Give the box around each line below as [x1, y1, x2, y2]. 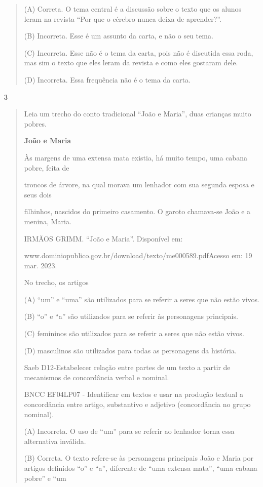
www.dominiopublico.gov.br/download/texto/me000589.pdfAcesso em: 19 [24, 250, 252, 261]
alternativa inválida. [24, 435, 86, 446]
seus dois [24, 189, 52, 199]
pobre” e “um [24, 472, 66, 483]
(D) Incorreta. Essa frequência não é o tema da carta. [24, 74, 191, 85]
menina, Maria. [24, 216, 71, 226]
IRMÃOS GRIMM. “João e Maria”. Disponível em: [24, 233, 183, 243]
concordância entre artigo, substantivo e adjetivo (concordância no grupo [24, 399, 251, 410]
